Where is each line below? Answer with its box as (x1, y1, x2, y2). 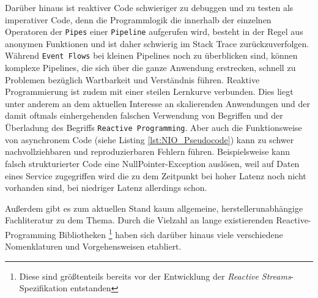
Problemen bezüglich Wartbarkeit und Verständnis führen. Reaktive (5, 73, 260, 86)
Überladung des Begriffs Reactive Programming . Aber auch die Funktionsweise (5, 121, 302, 134)
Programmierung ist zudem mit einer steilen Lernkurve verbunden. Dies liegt (5, 85, 294, 98)
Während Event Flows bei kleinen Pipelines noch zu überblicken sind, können (5, 49, 298, 62)
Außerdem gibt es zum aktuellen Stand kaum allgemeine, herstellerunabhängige (5, 201, 303, 214)
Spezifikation (19, 281, 68, 294)
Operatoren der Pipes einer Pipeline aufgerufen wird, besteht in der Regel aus (5, 25, 303, 38)
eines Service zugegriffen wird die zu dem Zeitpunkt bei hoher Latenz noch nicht (5, 169, 306, 182)
